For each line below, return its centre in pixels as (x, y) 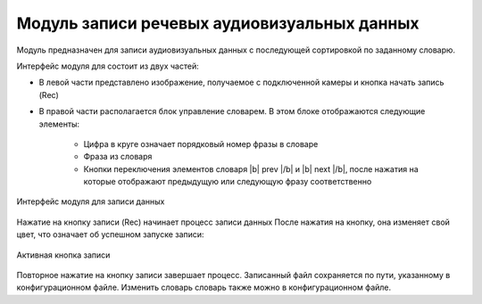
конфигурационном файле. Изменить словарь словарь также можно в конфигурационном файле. (204, 288)
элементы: (59, 124)
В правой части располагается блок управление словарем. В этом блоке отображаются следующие (232, 111)
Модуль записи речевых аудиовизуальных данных (218, 23)
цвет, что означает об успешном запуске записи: (110, 234)
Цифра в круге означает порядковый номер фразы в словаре (201, 144)
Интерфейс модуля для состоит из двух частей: (108, 66)
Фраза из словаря (118, 157)
